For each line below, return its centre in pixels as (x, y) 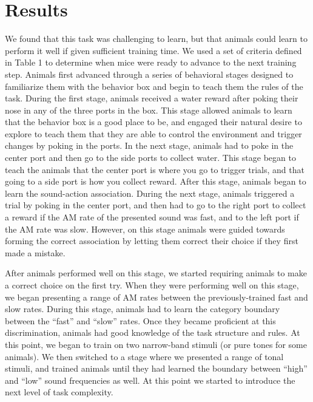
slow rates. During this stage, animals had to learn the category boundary (143, 309)
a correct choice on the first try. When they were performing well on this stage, (152, 285)
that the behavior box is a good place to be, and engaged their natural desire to (153, 122)
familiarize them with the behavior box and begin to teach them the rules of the (154, 86)
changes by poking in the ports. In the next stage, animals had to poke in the (149, 145)
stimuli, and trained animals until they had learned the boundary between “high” (156, 368)
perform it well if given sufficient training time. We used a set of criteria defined (153, 50)
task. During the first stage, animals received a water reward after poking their (152, 98)
